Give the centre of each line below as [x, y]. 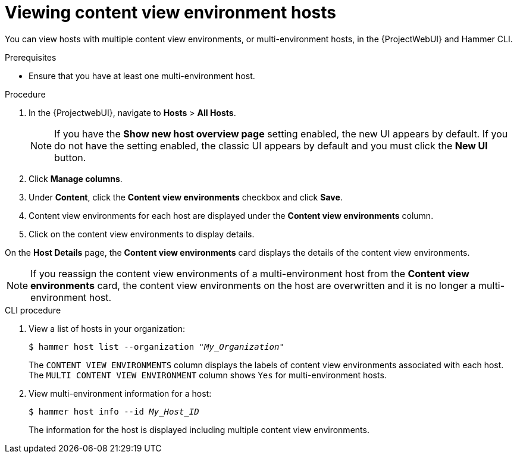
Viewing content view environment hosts [170, 12]
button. [70, 157]
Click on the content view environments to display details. [142, 234]
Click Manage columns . [76, 178]
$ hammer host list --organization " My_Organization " [156, 346]
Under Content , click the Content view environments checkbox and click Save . [186, 197]
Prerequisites [31, 57]
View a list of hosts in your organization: [107, 328]
